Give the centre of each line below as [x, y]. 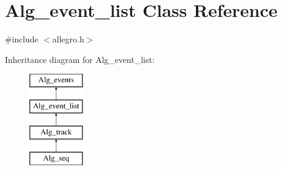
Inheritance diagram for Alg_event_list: [80, 59]
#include [22, 39]
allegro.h [68, 39]
